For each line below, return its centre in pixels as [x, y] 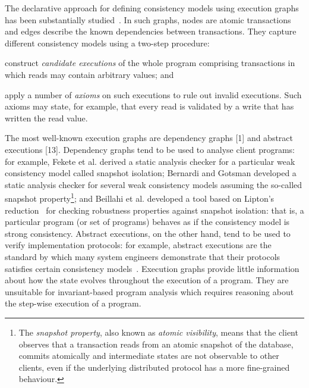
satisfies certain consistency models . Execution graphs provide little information [152, 268]
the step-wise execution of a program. [73, 303]
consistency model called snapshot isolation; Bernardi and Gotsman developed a [151, 173]
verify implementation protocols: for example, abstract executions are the [138, 245]
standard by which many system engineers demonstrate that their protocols [143, 256]
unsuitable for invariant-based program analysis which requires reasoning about [149, 291]
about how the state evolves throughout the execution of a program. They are [147, 280]
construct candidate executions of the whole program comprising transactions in [150, 63]
